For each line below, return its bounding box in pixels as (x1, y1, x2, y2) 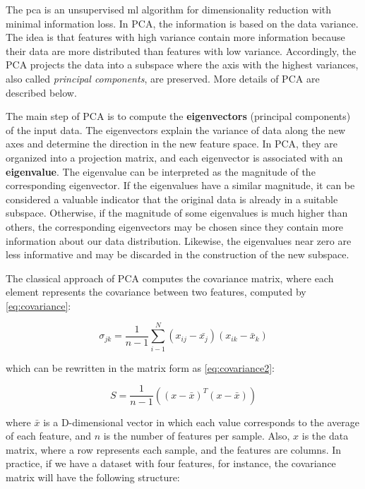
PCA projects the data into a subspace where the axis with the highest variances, (6, 57, 359, 72)
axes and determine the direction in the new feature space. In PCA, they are (6, 136, 337, 151)
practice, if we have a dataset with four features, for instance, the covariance (6, 456, 336, 471)
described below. (6, 85, 77, 99)
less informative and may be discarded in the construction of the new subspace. (6, 247, 349, 262)
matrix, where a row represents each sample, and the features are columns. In (6, 442, 342, 457)
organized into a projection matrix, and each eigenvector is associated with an (6, 150, 343, 164)
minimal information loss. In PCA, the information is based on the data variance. (6, 16, 359, 30)
